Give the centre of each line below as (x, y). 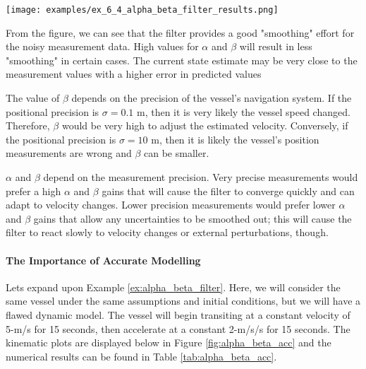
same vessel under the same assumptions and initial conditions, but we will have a (183, 301)
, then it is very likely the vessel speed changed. (248, 111)
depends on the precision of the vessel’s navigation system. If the (212, 98)
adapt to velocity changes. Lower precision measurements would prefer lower (171, 205)
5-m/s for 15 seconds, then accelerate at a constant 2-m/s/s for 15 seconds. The (178, 328)
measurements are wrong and (69, 153)
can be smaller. (177, 153)
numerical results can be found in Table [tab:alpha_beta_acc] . (141, 356)
